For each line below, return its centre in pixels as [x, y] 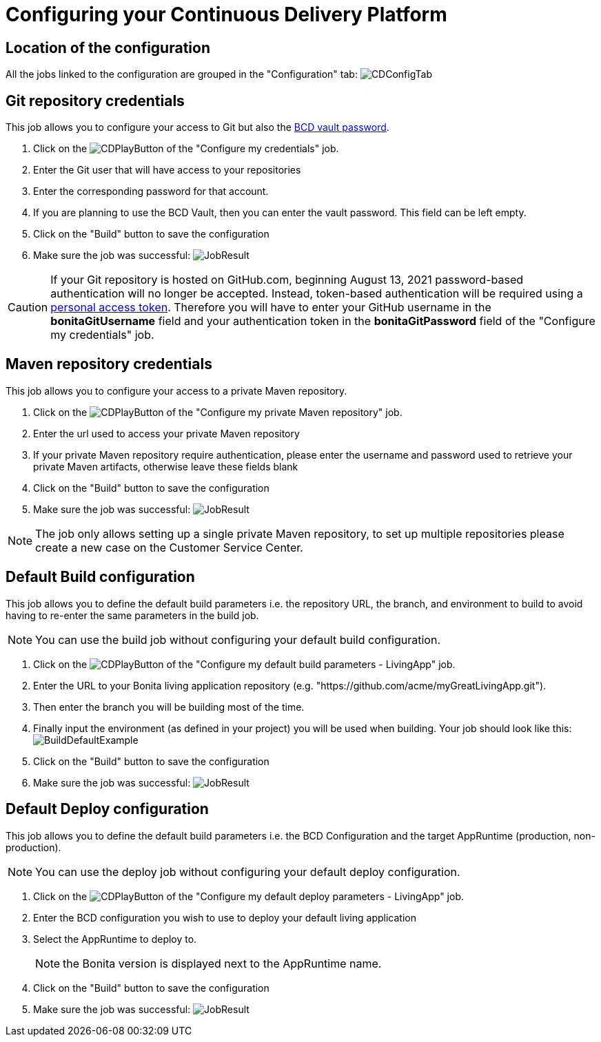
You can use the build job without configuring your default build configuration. [238, 639]
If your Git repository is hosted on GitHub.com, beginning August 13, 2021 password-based [287, 280]
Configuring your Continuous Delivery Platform [226, 14]
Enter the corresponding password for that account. [151, 191]
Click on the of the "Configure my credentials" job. [186, 149]
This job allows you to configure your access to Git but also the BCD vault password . [197, 127]
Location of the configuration [108, 48]
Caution [28, 308]
